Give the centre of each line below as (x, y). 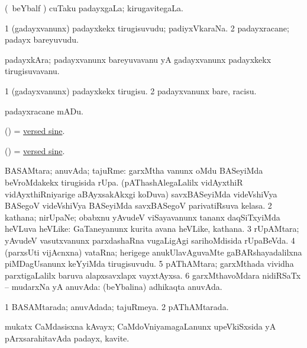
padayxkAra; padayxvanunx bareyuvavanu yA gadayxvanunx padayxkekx (138, 59)
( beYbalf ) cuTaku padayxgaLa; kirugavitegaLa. (94, 8)
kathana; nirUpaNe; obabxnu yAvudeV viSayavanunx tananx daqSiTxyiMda (143, 217)
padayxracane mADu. (44, 111)
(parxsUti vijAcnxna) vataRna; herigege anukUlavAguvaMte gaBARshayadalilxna (153, 252)
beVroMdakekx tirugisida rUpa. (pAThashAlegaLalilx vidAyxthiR (124, 182)
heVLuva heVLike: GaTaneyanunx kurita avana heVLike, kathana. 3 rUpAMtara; (152, 229)
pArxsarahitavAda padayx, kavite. (67, 338)
